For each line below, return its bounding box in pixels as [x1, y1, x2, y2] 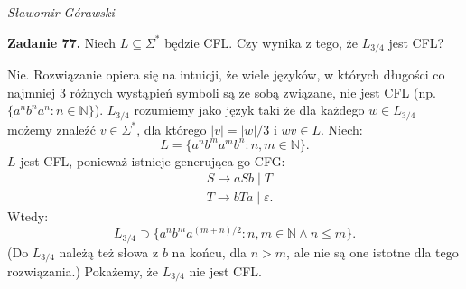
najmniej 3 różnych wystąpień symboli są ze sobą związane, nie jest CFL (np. [7, 82, 436, 101]
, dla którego [136, 119, 207, 138]
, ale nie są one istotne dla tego [286, 242, 459, 261]
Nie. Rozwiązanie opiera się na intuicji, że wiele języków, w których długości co [7, 65, 445, 84]
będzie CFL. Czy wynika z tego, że [164, 33, 359, 51]
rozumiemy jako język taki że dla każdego [134, 100, 365, 119]
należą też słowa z [59, 242, 159, 261]
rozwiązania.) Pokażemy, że [7, 262, 159, 281]
